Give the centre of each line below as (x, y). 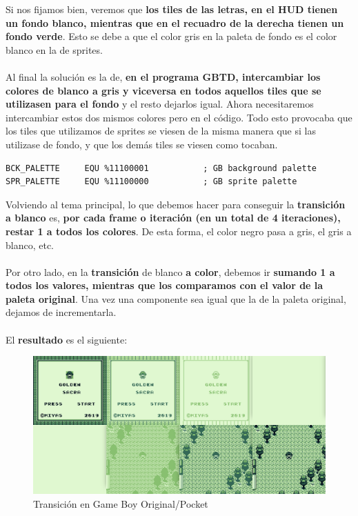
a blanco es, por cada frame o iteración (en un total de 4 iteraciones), (173, 218)
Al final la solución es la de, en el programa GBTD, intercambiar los (163, 76)
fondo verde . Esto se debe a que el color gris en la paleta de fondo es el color (171, 36)
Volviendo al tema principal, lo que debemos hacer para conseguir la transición (176, 204)
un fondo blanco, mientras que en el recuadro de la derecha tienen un (175, 22)
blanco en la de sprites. (54, 49)
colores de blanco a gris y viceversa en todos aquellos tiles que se (163, 90)
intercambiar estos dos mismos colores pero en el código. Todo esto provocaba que (179, 117)
